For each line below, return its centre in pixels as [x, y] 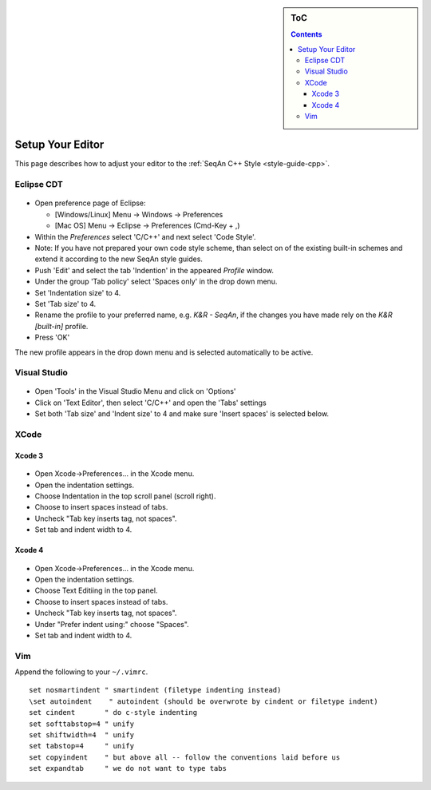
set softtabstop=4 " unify [82, 724]
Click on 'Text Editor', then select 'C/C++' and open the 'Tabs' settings [150, 403]
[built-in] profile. [61, 326]
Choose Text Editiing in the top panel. [96, 590]
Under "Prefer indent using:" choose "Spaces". [112, 624]
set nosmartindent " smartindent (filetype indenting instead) [155, 690]
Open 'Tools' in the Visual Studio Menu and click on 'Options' [135, 391]
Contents [306, 34]
